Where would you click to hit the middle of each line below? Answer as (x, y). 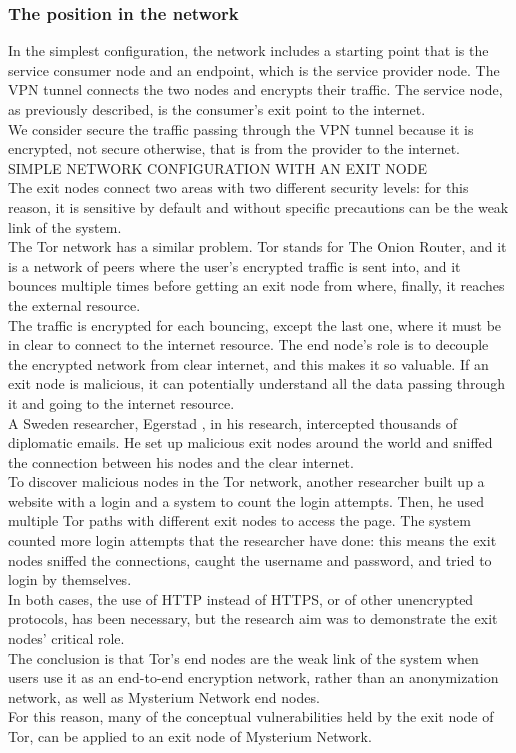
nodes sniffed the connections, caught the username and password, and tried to (250, 559)
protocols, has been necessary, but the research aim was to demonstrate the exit (253, 618)
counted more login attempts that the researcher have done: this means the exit (252, 540)
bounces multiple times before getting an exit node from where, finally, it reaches (256, 285)
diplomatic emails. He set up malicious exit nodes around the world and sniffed (250, 442)
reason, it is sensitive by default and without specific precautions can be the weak (258, 206)
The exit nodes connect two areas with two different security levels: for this (238, 187)
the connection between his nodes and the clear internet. (181, 461)
